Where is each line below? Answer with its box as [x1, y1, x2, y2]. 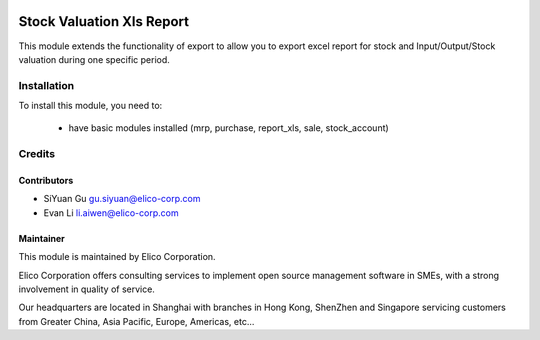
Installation [18, 78, 75, 92]
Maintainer [18, 232, 65, 244]
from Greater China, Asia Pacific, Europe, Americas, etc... [18, 315, 255, 327]
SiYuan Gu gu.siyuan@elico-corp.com [43, 193, 201, 205]
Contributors [18, 175, 74, 186]
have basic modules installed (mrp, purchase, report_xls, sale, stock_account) [68, 122, 389, 134]
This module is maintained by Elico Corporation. [18, 251, 216, 263]
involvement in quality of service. [18, 283, 155, 295]
